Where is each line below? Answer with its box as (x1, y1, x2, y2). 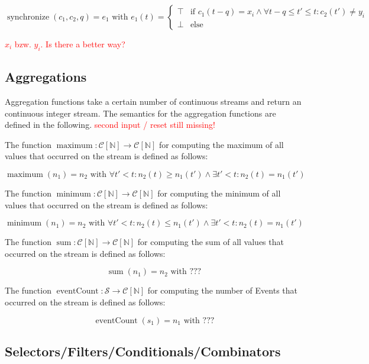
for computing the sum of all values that (137, 236, 284, 248)
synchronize (7, 13, 50, 21)
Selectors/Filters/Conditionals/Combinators (5, 342, 281, 360)
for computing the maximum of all (158, 138, 284, 150)
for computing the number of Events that (147, 284, 298, 297)
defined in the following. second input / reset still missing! (5, 118, 215, 131)
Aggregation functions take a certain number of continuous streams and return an (5, 95, 302, 107)
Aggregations (5, 67, 87, 86)
